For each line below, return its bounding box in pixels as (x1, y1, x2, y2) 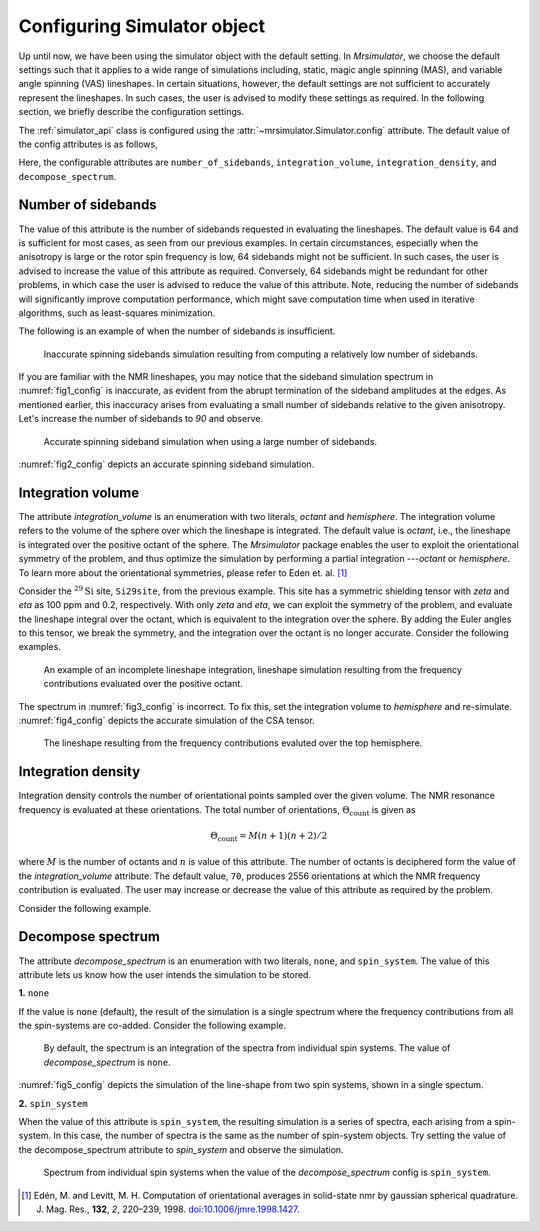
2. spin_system (18, 1097, 89, 1109)
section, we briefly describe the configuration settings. (18, 106, 245, 118)
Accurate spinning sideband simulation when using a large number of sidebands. (43, 435, 378, 447)
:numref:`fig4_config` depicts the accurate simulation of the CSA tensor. (18, 715, 315, 727)
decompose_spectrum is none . (43, 1056, 171, 1068)
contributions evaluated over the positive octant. (43, 678, 244, 690)
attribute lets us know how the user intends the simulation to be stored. (18, 968, 312, 980)
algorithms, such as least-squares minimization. (18, 306, 216, 319)
